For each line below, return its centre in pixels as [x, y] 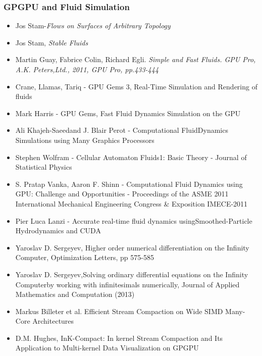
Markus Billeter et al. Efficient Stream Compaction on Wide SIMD [119, 311]
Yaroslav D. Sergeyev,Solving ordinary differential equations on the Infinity [132, 274]
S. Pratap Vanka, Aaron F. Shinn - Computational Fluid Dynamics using [129, 184]
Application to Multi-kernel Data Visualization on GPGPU [107, 348]
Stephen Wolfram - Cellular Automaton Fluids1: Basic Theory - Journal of [131, 157]
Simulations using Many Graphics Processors [85, 140]
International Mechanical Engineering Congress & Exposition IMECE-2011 [132, 203]
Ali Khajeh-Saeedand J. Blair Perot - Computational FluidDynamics [122, 130]
